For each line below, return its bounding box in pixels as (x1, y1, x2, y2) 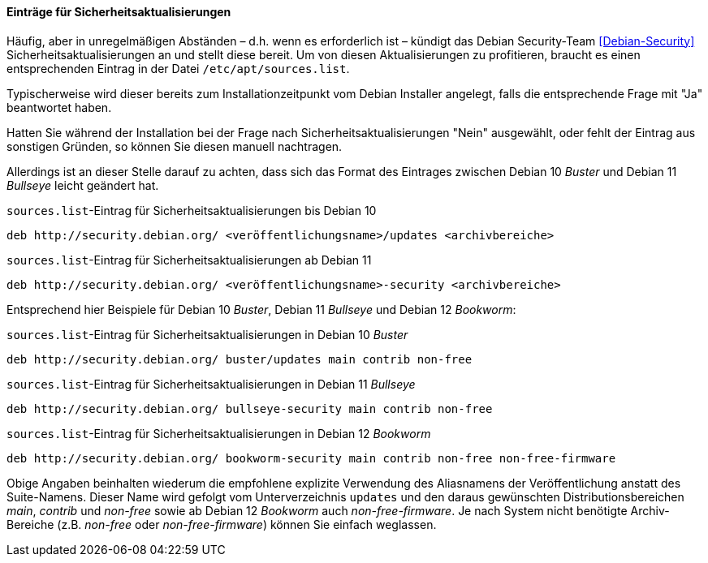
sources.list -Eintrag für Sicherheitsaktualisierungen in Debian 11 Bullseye (6, 376, 416, 391)
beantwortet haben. (6, 100, 112, 114)
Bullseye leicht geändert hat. (6, 178, 159, 192)
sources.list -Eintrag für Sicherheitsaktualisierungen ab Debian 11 (6, 252, 372, 267)
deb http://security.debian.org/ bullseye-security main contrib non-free (6, 402, 493, 415)
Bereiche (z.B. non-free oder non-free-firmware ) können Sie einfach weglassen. (6, 517, 437, 531)
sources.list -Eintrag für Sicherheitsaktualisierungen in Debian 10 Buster (6, 327, 408, 342)
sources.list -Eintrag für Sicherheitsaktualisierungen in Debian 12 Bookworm (6, 426, 431, 441)
